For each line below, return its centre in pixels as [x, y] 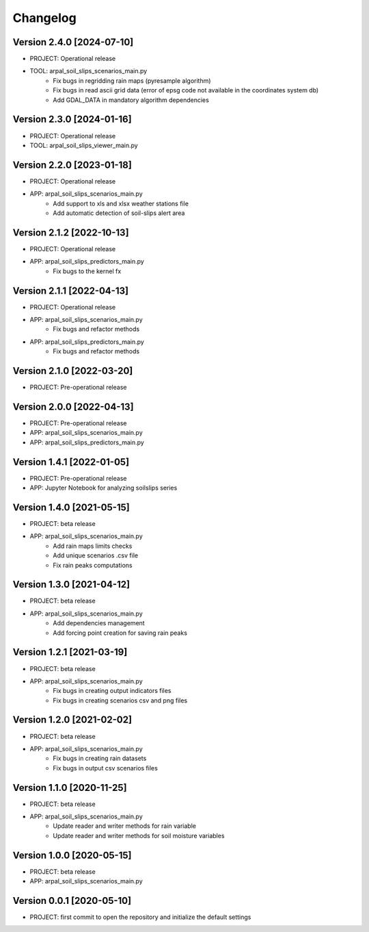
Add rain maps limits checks [93, 546]
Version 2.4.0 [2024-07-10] [73, 42]
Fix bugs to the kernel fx [87, 271]
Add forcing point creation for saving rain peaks [120, 633]
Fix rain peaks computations [93, 565]
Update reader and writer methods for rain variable [124, 826]
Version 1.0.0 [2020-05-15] [72, 855]
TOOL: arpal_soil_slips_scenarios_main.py [88, 71]
